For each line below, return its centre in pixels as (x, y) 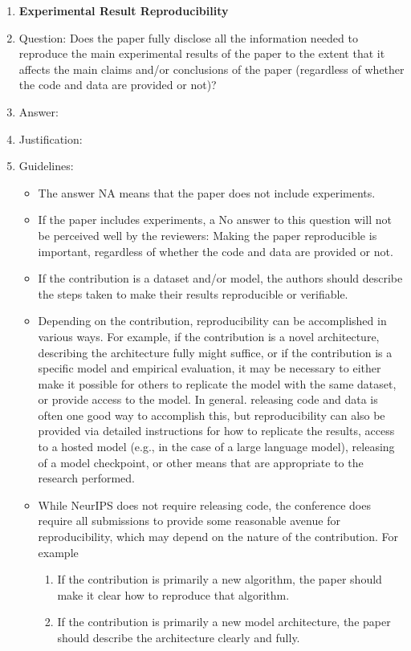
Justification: (51, 138)
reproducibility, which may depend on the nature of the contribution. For (218, 537)
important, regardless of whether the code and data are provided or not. (216, 251)
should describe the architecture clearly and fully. (179, 637)
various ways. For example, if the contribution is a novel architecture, (209, 336)
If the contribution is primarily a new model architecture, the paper (224, 622)
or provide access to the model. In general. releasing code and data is (208, 399)
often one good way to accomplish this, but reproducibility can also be (212, 415)
